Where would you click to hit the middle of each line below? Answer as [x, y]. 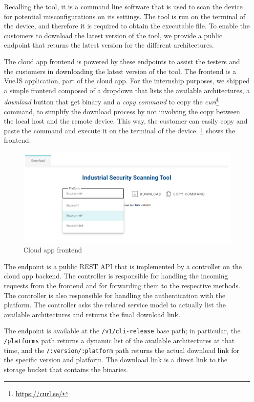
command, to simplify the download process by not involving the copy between [122, 111]
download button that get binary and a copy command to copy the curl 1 [112, 101]
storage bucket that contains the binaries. [66, 369]
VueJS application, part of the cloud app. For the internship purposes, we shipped [127, 81]
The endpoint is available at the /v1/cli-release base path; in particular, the [122, 331]
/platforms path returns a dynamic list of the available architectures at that [119, 340]
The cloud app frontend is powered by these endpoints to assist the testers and [122, 61]
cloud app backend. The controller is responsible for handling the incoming [116, 276]
